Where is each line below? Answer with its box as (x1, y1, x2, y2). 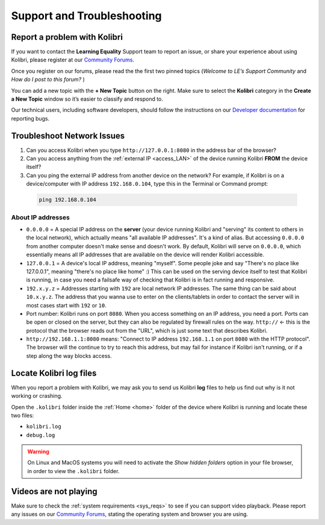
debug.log (26, 432, 55, 438)
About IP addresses (11, 213, 70, 221)
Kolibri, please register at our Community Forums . (11, 56, 135, 63)
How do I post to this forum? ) (11, 76, 85, 83)
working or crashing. (11, 392, 63, 400)
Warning (27, 448, 49, 455)
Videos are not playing (11, 486, 97, 497)
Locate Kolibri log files (11, 368, 97, 378)
